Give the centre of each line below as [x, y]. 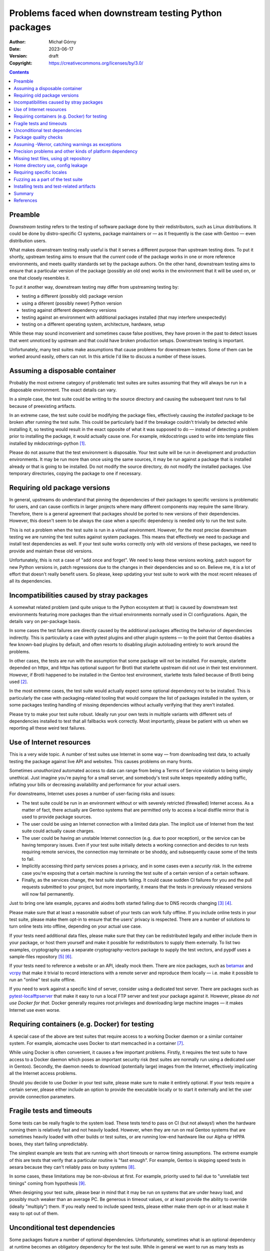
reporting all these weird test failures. [47, 728]
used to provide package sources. [57, 817]
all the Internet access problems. [43, 1073]
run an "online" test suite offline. [42, 980]
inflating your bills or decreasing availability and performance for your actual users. [95, 784]
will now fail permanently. [48, 894]
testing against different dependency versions [69, 310]
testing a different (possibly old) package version [72, 296]
